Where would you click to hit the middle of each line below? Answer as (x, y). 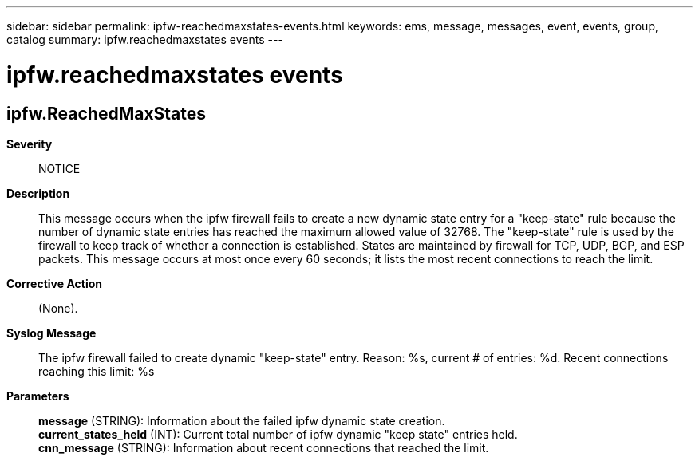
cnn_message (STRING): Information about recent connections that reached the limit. (264, 447)
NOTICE (59, 168)
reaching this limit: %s (97, 371)
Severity (30, 144)
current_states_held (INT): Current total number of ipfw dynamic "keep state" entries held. (278, 434)
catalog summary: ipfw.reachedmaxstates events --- (145, 39)
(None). (58, 308)
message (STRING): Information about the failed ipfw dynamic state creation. (242, 420)
